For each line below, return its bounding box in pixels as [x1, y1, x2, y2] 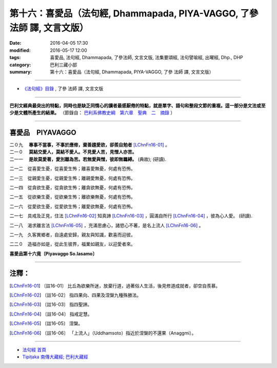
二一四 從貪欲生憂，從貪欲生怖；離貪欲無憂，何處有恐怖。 [9, 184, 135, 190]
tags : [9, 54, 21, 61]
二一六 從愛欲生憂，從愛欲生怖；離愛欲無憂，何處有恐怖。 [9, 203, 135, 209]
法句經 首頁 [22, 346, 46, 353]
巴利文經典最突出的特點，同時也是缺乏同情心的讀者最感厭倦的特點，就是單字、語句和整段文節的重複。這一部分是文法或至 [9, 102, 266, 108]
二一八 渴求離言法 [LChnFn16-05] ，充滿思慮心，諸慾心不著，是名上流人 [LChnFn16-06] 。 [9, 222, 204, 228]
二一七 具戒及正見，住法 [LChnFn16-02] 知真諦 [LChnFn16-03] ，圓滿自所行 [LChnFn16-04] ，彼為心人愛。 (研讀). [9, 213, 253, 219]
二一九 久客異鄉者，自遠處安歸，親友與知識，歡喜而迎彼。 [9, 231, 135, 237]
